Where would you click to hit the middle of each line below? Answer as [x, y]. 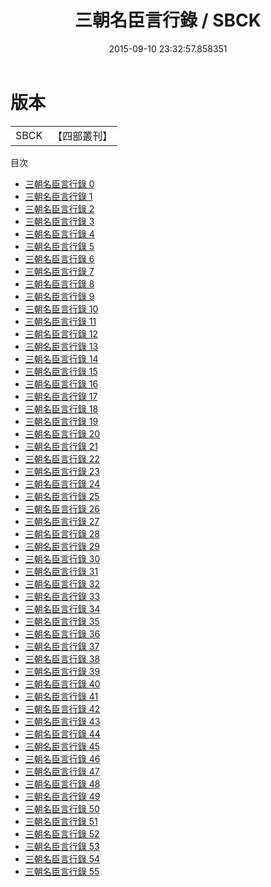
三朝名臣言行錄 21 [61, 446]
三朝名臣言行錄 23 [62, 471]
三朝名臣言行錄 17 [61, 396]
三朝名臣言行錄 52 [62, 833]
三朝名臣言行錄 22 [62, 458]
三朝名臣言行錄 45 [62, 746]
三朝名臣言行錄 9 [59, 296]
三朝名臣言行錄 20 [62, 433]
